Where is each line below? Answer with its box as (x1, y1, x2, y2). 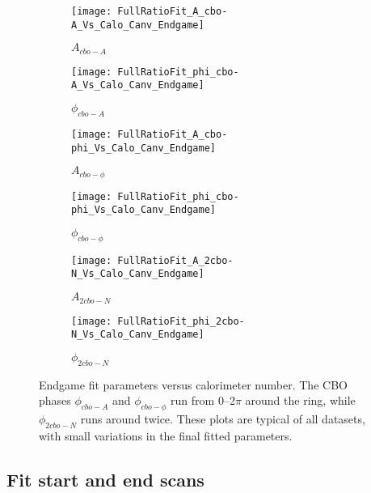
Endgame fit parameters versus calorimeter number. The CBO (39, 376, 348, 393)
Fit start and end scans (6, 466, 204, 491)
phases (39, 392, 71, 409)
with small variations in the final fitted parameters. (39, 427, 293, 444)
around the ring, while (245, 392, 356, 409)
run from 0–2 (171, 392, 235, 409)
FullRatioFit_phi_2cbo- (117, 315, 245, 327)
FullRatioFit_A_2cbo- (117, 254, 234, 266)
